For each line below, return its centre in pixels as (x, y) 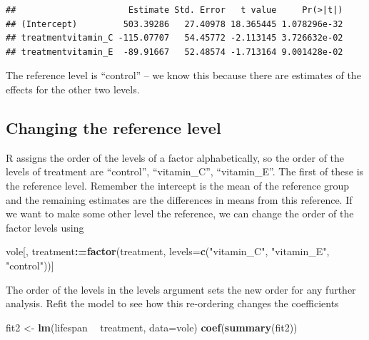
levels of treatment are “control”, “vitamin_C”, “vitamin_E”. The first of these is (185, 171)
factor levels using (45, 227)
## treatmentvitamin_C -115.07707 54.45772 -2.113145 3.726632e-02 (175, 38)
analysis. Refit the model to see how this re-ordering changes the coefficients (172, 303)
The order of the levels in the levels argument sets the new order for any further (181, 289)
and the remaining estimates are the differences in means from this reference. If (179, 199)
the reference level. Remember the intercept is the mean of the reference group (178, 185)
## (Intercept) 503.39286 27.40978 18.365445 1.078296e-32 (175, 24)
